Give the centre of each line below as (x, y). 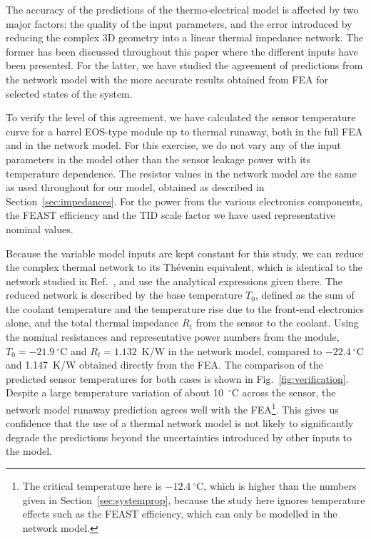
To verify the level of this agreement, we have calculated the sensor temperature (181, 117)
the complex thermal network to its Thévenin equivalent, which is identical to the (184, 267)
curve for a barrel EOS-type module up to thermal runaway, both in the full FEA (184, 131)
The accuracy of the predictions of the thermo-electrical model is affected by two (182, 9)
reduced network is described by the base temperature (124, 295)
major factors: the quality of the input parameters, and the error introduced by (179, 23)
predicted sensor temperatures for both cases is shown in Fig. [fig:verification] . (177, 378)
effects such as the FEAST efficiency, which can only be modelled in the (180, 514)
